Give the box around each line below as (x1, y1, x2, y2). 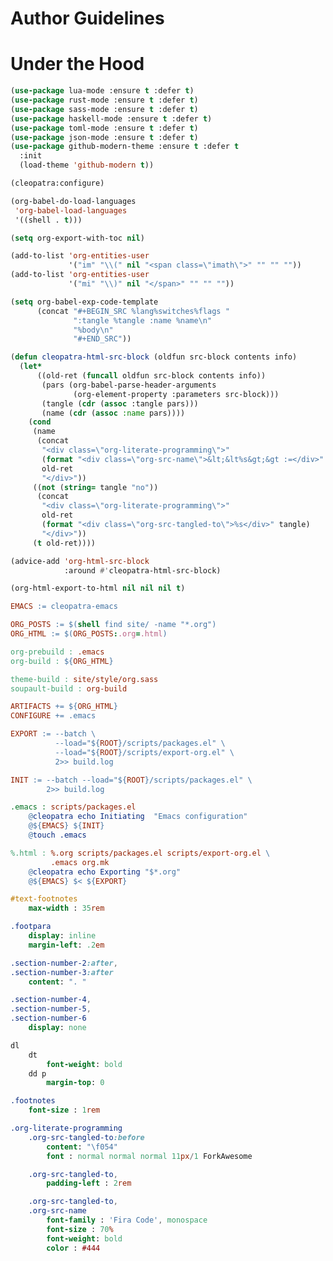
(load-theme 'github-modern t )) (19, 160, 155, 171)
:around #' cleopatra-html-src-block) (63, 565, 222, 576)
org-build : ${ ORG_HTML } (10, 656, 114, 666)
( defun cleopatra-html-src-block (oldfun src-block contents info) (10, 352, 298, 362)
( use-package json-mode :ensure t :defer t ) (10, 132, 199, 142)
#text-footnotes (10, 894, 78, 904)
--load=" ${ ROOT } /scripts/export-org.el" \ (54, 747, 235, 757)
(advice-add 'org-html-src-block (10, 556, 150, 566)
